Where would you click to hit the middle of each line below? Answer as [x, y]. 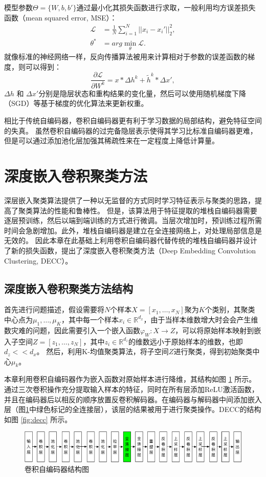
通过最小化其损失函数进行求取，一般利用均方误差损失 [166, 7]
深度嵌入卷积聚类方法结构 [69, 288]
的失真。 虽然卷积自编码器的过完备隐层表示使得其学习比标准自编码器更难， [131, 130]
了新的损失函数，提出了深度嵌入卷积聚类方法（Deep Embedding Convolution [130, 250]
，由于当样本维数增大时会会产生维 [201, 319]
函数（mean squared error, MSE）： [61, 17]
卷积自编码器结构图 [57, 469]
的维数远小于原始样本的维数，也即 [185, 341]
